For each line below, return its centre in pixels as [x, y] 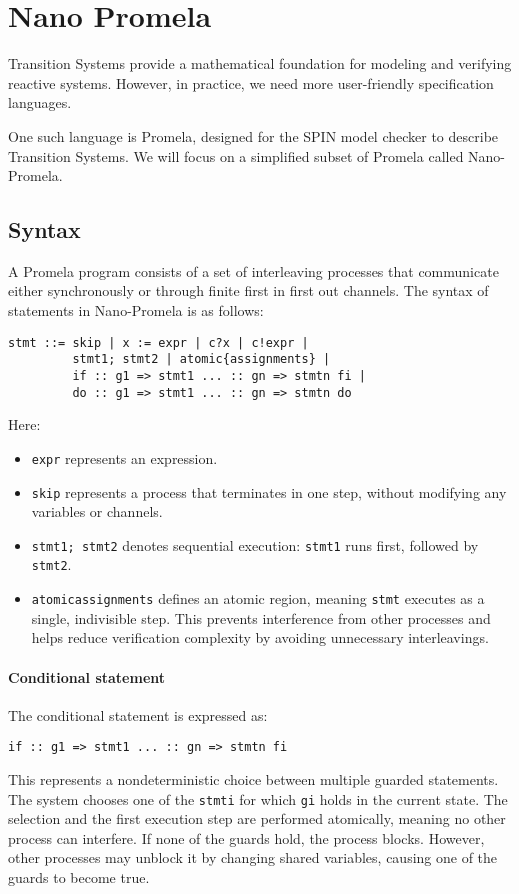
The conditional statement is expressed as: [138, 714]
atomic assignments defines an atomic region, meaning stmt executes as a [258, 598]
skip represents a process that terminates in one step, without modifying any [269, 491]
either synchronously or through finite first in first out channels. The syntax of [248, 290]
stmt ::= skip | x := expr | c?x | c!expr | [158, 342]
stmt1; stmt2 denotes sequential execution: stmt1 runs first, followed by [255, 544]
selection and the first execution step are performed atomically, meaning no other [257, 818]
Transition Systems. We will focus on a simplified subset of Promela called [236, 155]
